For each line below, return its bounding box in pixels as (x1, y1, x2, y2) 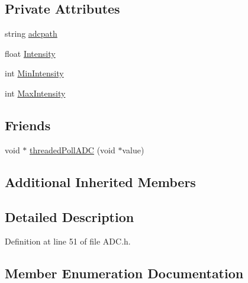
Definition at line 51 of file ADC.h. (5, 235, 131, 247)
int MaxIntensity (5, 86, 66, 99)
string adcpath (5, 27, 57, 40)
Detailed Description (5, 207, 134, 226)
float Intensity (5, 47, 56, 59)
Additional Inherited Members (5, 172, 196, 191)
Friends (5, 115, 51, 134)
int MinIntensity (5, 67, 64, 79)
